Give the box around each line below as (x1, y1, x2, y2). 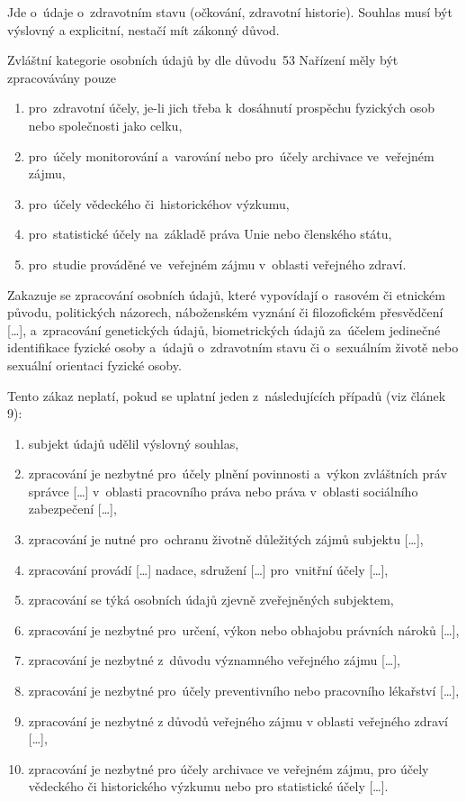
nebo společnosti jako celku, (28, 115, 183, 134)
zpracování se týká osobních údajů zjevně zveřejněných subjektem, (28, 590, 394, 609)
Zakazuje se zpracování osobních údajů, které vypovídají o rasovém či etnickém (7, 285, 445, 304)
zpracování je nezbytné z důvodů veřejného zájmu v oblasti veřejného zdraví (28, 711, 448, 730)
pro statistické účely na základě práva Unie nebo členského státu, (28, 224, 392, 243)
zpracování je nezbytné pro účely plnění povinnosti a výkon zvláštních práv (28, 464, 447, 483)
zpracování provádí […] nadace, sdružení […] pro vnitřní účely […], (28, 560, 389, 579)
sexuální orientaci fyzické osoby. (7, 355, 182, 374)
